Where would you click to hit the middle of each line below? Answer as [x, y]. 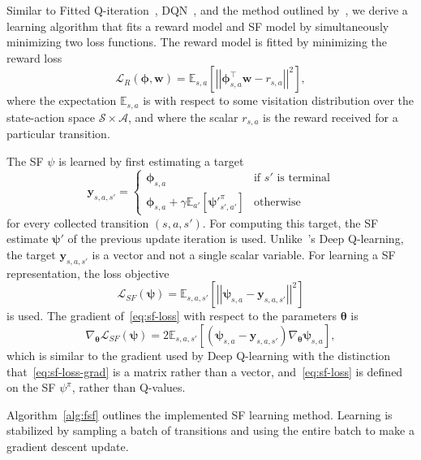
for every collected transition [78, 222]
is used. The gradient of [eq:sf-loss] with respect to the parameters [172, 316]
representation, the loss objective [88, 273]
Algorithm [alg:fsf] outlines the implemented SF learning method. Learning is [200, 414]
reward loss [34, 57]
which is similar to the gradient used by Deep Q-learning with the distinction [199, 356]
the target [31, 255]
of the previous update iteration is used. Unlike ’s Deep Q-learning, [236, 239]
